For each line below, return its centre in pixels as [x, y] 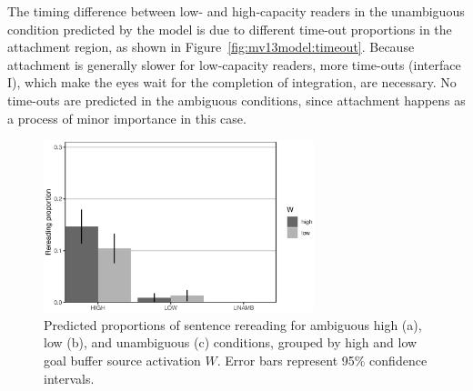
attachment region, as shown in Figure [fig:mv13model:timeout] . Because [211, 47]
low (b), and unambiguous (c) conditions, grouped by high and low [231, 342]
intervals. [69, 378]
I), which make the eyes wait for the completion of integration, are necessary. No [232, 82]
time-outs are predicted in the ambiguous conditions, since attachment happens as [236, 100]
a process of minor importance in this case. [127, 118]
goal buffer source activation [122, 360]
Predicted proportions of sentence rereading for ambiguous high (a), [233, 324]
